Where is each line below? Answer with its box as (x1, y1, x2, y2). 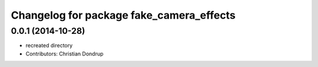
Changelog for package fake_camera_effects (11, 9, 236, 22)
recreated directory (25, 42, 73, 49)
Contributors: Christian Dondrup (25, 50, 104, 57)
